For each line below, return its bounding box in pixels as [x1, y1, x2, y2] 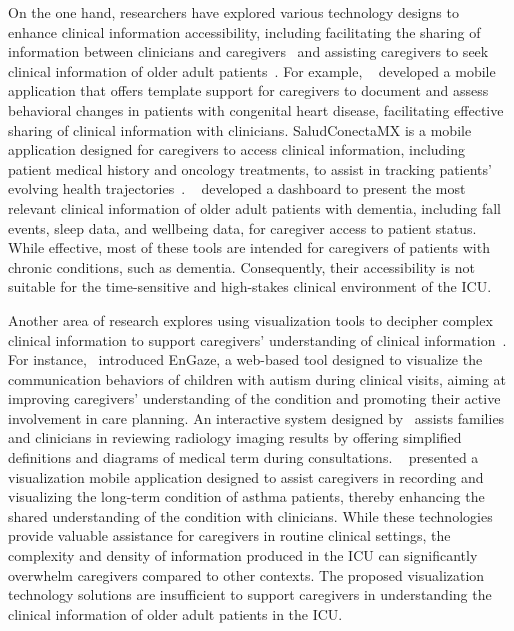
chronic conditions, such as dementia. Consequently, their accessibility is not [8, 256, 475, 277]
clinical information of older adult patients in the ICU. [8, 603, 343, 624]
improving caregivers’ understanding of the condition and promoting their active [8, 388, 501, 409]
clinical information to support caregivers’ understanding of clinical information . [8, 329, 507, 350]
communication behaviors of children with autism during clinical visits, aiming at [8, 368, 506, 389]
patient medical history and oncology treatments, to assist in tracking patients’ [8, 158, 492, 179]
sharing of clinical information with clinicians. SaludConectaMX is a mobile [8, 119, 472, 140]
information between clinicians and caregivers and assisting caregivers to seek [8, 41, 489, 62]
